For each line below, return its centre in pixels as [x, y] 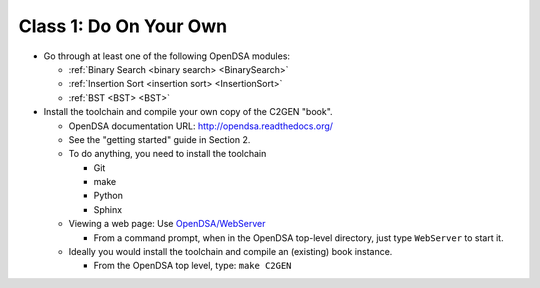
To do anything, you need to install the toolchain [167, 154]
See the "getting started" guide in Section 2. [159, 139]
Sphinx [108, 209]
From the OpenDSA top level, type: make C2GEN [192, 266]
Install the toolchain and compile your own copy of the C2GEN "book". [188, 112]
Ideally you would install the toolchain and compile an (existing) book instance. [230, 252]
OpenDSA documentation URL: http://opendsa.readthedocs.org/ [201, 126]
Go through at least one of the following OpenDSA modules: [166, 56]
